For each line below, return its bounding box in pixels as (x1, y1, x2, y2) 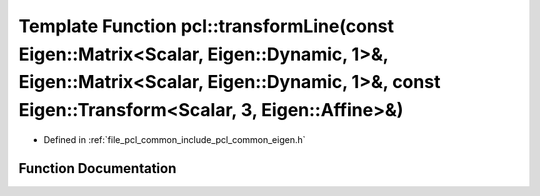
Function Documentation (18, 160, 177, 177)
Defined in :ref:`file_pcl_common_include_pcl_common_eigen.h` (43, 133, 306, 145)
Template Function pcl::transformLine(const (18, 15, 395, 37)
